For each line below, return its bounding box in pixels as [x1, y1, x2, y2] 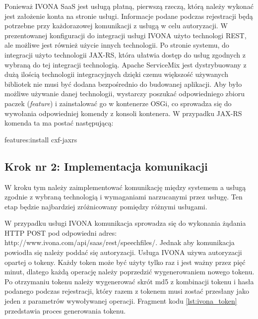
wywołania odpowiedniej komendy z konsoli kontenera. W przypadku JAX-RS [4, 108, 242, 118]
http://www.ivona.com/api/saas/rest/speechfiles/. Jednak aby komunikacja [4, 237, 235, 248]
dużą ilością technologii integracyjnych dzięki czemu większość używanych [4, 69, 228, 79]
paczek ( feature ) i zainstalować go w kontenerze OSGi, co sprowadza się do [4, 98, 232, 108]
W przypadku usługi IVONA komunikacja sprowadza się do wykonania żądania [4, 218, 246, 228]
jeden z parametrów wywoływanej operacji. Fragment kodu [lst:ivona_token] [4, 296, 237, 306]
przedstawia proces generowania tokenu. [4, 305, 126, 316]
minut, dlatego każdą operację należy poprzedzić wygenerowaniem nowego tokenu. [4, 266, 255, 277]
